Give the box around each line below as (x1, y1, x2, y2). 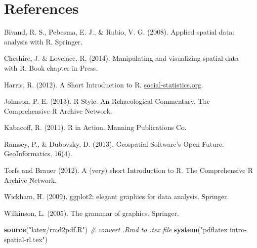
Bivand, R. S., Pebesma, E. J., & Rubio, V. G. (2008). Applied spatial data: (4, 27, 235, 37)
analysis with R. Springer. (4, 36, 83, 46)
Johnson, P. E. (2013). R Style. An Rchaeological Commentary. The (4, 96, 210, 106)
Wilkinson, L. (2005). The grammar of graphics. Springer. (4, 207, 179, 218)
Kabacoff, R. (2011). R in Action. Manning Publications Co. (4, 122, 187, 132)
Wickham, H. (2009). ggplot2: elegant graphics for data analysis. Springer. (4, 191, 229, 202)
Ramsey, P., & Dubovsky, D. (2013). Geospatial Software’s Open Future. (4, 138, 224, 149)
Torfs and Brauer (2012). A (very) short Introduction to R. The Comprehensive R (4, 165, 253, 175)
